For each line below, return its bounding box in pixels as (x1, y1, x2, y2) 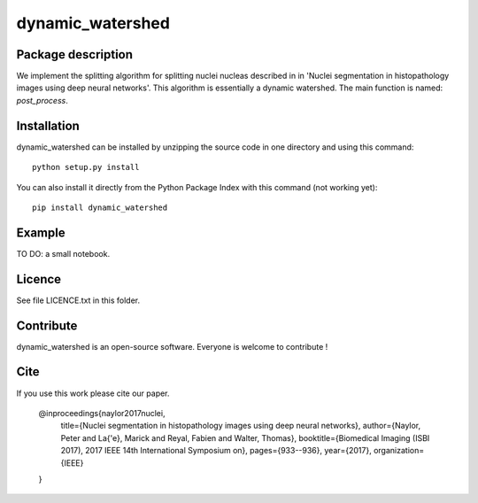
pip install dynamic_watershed (32, 202, 168, 213)
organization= (373, 445, 425, 456)
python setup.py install (32, 162, 140, 173)
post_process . (16, 95, 68, 105)
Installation (16, 118, 80, 133)
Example (16, 225, 66, 240)
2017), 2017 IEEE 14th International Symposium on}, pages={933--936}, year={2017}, (60, 445, 372, 456)
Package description (16, 47, 133, 62)
